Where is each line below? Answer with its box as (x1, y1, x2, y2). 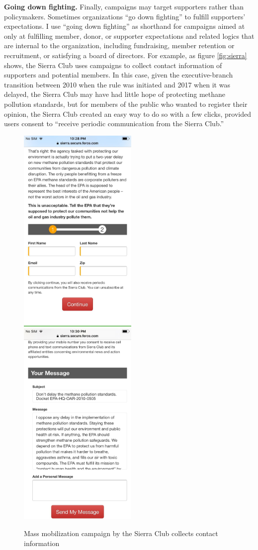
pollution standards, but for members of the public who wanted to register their (4, 98, 248, 109)
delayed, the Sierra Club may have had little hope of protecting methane (4, 89, 226, 99)
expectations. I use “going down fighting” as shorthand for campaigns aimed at (4, 21, 245, 31)
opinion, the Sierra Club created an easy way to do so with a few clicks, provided (4, 108, 251, 119)
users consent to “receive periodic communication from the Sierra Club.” (4, 118, 224, 129)
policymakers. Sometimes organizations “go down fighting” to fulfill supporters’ (4, 11, 246, 21)
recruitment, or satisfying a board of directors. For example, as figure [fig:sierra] (4, 50, 247, 60)
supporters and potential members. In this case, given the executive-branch (4, 70, 233, 80)
